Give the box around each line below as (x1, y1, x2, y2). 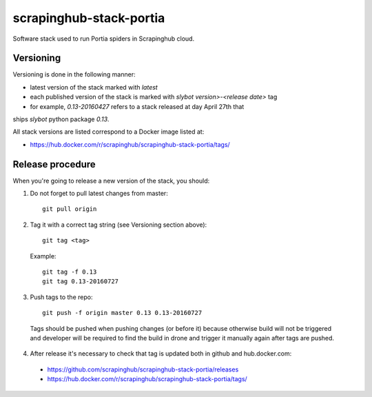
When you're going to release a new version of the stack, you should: (12, 176, 210, 185)
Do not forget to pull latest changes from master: (30, 190, 168, 198)
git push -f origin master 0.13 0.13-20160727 (42, 309, 203, 317)
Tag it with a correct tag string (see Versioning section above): (30, 221, 207, 229)
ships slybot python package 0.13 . (12, 115, 110, 123)
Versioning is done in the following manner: (12, 70, 136, 79)
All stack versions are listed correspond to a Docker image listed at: (12, 128, 205, 136)
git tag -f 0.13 (42, 268, 97, 276)
